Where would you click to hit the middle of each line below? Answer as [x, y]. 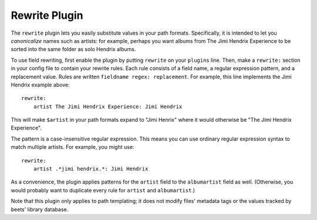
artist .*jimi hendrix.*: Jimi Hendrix [91, 169]
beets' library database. [40, 209]
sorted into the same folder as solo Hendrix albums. [73, 49]
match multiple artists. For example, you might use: [72, 147]
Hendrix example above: [40, 85]
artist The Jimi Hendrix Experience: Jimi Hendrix [108, 106]
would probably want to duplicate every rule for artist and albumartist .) [103, 190]
